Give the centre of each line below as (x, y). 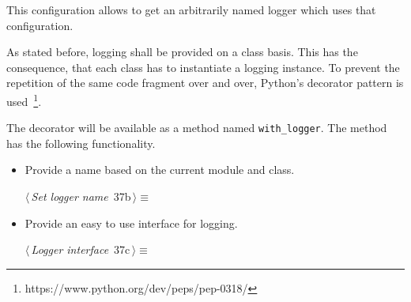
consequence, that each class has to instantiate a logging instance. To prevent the (203, 67)
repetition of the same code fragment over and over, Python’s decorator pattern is (205, 83)
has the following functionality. (81, 143)
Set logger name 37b (81, 196)
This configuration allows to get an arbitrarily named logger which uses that (191, 9)
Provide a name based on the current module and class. (160, 170)
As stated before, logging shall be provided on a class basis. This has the (182, 52)
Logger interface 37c (81, 249)
